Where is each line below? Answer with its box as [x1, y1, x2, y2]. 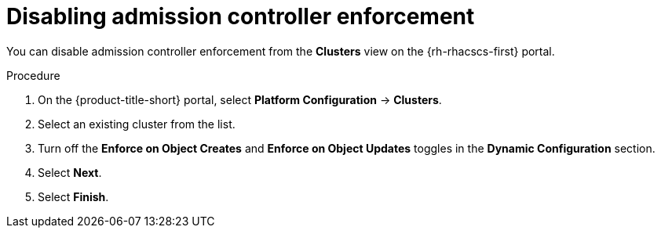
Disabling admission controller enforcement [6, 3, 475, 30]
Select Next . [38, 165, 102, 179]
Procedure [6, 68, 60, 82]
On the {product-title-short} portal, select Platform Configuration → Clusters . [38, 92, 442, 106]
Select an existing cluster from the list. [38, 117, 236, 131]
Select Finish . [38, 189, 109, 203]
